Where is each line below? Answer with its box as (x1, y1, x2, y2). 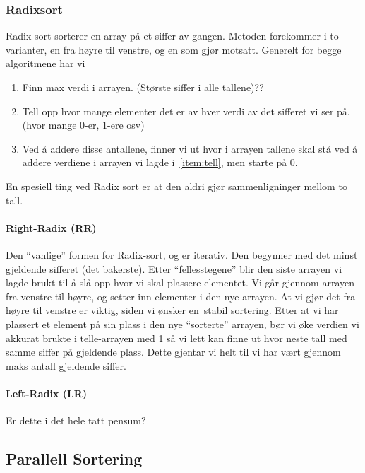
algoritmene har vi (6, 56, 85, 71)
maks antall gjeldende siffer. (6, 358, 126, 373)
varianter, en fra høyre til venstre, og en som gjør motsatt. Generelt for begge (6, 42, 342, 57)
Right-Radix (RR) (6, 220, 97, 235)
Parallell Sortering (6, 448, 143, 469)
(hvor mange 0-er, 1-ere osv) (22, 117, 145, 132)
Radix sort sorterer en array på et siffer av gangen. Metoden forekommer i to (6, 28, 339, 43)
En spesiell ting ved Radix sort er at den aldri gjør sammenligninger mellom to (6, 178, 347, 193)
